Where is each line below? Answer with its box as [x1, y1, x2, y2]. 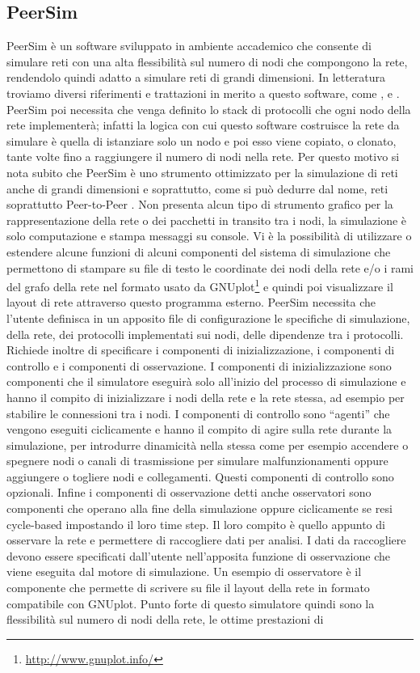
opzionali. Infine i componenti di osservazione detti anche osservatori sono [6, 484, 372, 501]
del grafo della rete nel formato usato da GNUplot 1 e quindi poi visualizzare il [6, 276, 393, 294]
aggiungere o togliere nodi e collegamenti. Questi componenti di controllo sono [6, 468, 394, 485]
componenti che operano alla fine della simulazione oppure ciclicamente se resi [6, 500, 393, 517]
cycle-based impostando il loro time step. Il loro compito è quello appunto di [6, 515, 385, 532]
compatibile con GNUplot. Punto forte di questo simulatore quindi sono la [6, 595, 375, 612]
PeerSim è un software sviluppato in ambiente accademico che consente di [6, 37, 372, 54]
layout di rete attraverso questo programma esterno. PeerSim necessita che [6, 294, 376, 311]
